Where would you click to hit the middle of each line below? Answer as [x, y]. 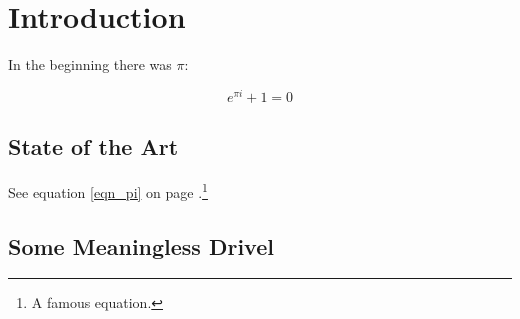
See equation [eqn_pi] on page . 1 [108, 190]
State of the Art [93, 146]
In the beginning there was [90, 64]
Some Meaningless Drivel [141, 245]
